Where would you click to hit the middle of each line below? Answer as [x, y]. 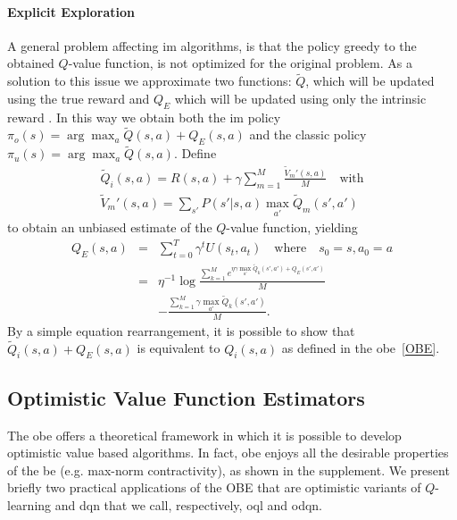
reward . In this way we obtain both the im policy [144, 117]
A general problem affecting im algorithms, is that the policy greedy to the [212, 45]
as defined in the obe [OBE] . [361, 348]
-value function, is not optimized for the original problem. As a [240, 63]
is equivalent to [179, 348]
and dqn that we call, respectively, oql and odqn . [188, 505]
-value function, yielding [292, 227]
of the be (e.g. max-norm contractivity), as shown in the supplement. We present [228, 470]
